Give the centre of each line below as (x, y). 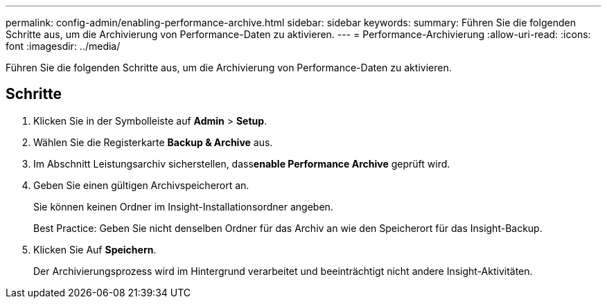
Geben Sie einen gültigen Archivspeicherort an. (141, 185)
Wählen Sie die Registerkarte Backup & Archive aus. (153, 142)
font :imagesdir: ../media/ (63, 46)
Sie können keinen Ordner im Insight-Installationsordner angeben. (183, 206)
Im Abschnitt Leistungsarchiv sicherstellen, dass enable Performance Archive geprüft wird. (242, 163)
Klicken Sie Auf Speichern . (95, 249)
